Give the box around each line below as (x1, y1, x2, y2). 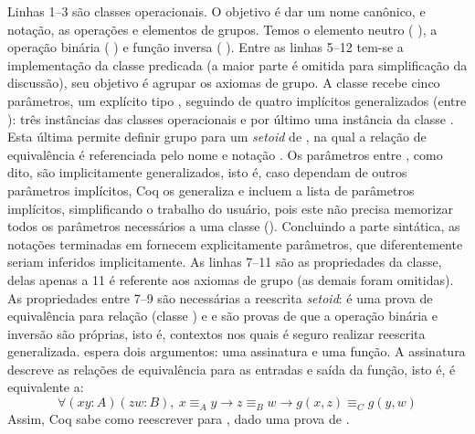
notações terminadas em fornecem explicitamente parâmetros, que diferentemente (7, 234, 463, 253)
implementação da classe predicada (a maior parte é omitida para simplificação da (7, 55, 468, 74)
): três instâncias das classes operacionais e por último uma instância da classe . (7, 109, 454, 128)
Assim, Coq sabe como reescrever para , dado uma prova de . (7, 409, 350, 429)
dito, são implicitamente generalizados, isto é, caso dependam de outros (7, 163, 407, 182)
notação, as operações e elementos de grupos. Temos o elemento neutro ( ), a (7, 19, 438, 38)
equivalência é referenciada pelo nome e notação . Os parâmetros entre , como (7, 144, 443, 164)
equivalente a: (7, 377, 84, 397)
